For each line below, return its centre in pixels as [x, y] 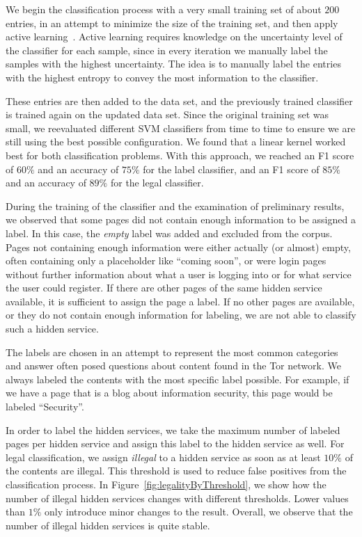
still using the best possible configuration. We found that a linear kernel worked [176, 142]
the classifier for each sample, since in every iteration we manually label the [167, 50]
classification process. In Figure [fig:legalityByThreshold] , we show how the [166, 484]
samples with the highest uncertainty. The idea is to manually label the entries [173, 64]
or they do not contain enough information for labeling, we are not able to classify [181, 315]
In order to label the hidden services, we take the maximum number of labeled [173, 430]
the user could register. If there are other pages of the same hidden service [164, 288]
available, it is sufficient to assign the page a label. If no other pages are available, [180, 301]
